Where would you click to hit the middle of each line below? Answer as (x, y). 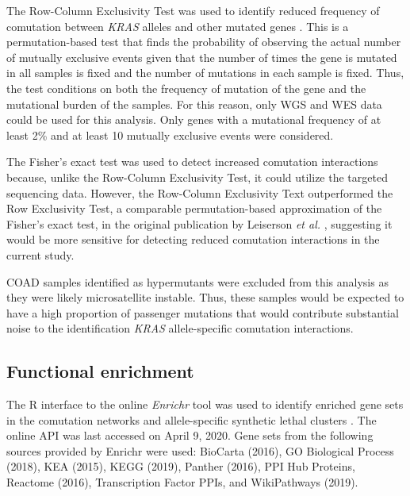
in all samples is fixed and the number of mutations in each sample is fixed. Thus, (205, 73)
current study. (40, 254)
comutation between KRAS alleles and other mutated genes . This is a (178, 26)
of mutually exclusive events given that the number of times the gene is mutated (202, 57)
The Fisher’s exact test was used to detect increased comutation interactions (192, 161)
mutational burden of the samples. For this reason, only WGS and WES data (194, 104)
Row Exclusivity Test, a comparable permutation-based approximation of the (194, 208)
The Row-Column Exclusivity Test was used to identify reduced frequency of (193, 10)
